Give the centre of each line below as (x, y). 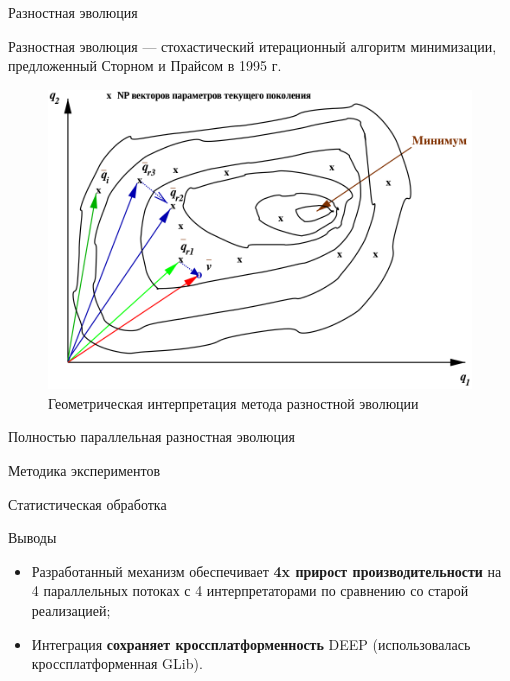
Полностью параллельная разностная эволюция (151, 436)
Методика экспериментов (84, 469)
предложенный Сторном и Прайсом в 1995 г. (145, 65)
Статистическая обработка (87, 503)
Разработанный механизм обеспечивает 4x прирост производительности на (266, 570)
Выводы (32, 537)
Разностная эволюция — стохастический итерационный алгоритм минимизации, (252, 45)
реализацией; (71, 609)
